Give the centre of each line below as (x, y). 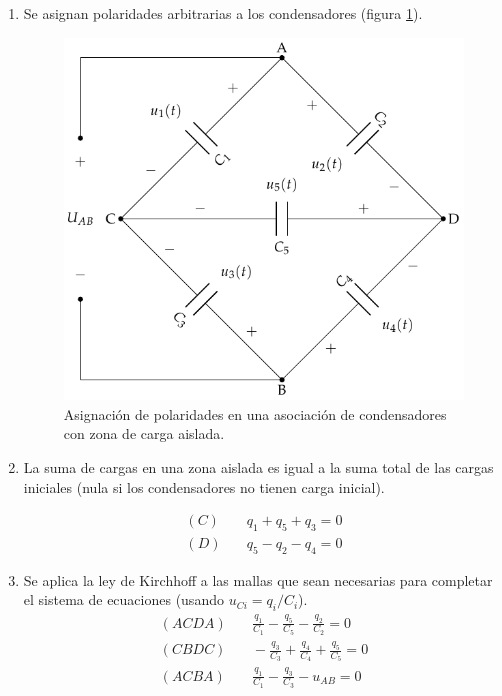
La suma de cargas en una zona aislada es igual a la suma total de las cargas (258, 467)
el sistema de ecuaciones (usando (123, 599)
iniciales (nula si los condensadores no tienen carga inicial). (204, 486)
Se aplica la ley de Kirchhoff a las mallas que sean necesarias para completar (258, 579)
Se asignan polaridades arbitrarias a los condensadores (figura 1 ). (223, 13)
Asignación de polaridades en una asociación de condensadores (255, 413)
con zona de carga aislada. (144, 433)
